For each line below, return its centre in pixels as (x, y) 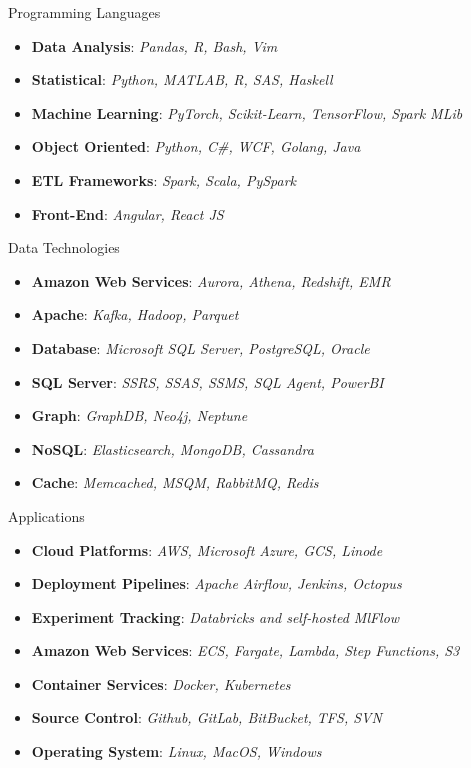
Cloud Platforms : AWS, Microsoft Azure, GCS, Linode (207, 549)
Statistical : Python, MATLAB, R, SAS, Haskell (182, 79)
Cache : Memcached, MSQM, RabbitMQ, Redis (175, 482)
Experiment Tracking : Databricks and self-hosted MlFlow (215, 616)
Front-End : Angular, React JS (127, 213)
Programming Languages (84, 12)
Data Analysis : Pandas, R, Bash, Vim (154, 45)
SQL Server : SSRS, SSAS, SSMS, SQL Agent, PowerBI (207, 381)
